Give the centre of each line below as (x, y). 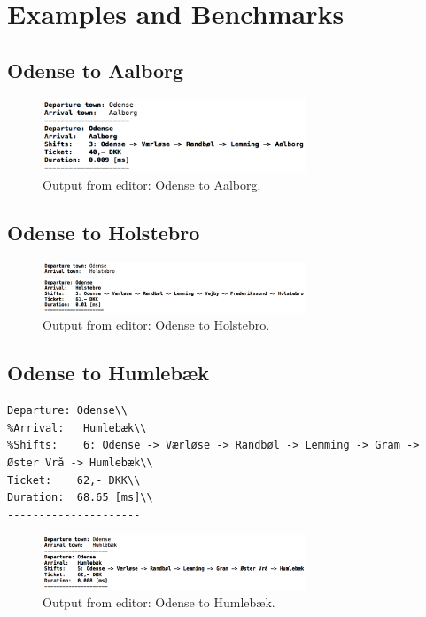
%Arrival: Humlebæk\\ (77, 428)
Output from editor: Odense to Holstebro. (156, 325)
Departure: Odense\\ (68, 411)
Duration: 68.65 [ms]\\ (80, 498)
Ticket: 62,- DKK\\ (74, 480)
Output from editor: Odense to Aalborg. (152, 184)
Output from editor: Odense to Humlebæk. (159, 602)
